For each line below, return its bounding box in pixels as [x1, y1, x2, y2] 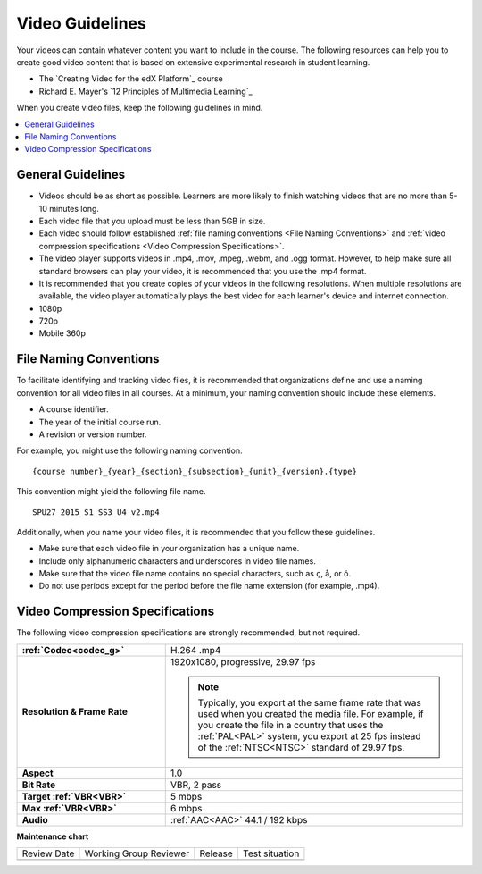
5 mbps [170, 790, 203, 803]
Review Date [21, 847, 75, 860]
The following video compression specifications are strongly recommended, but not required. [16, 627, 361, 638]
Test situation [242, 847, 300, 860]
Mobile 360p [38, 328, 87, 339]
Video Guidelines [16, 13, 146, 33]
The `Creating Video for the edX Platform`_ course [38, 73, 223, 84]
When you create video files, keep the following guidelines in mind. [16, 103, 263, 113]
